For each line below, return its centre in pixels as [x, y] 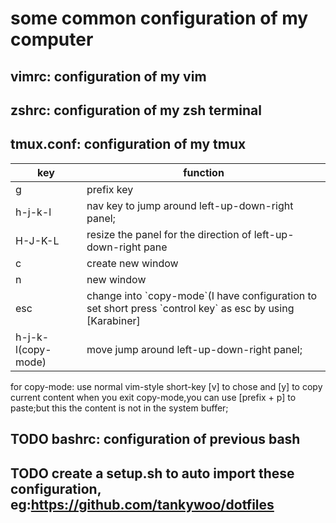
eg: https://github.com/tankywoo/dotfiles [142, 504]
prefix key [110, 189]
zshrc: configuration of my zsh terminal [136, 110]
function [204, 172]
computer [52, 39]
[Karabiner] [113, 320]
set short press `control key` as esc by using [190, 308]
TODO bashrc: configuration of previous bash [155, 439]
